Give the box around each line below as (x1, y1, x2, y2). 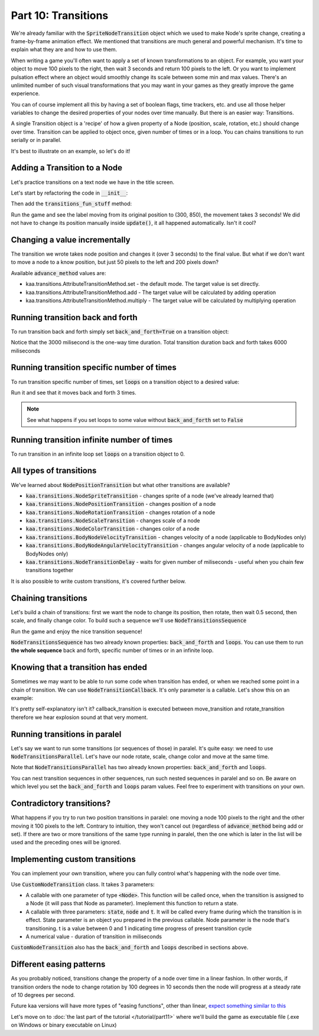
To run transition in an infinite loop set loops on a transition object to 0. (11, 450, 185, 457)
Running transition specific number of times (11, 363, 177, 373)
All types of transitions (11, 466, 97, 476)
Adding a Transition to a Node (11, 163, 123, 173)
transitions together (25, 567, 74, 574)
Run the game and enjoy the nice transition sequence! (11, 628, 142, 635)
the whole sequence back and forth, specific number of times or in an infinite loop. (11, 647, 214, 654)
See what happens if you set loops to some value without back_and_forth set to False (27, 416, 243, 423)
